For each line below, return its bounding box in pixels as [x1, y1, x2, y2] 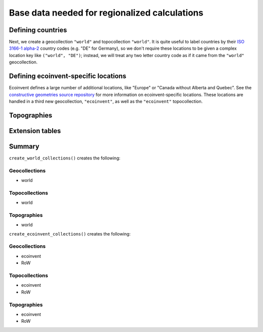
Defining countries [9, 26, 67, 34]
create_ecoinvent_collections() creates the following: [9, 231, 131, 236]
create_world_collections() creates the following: [9, 155, 121, 161]
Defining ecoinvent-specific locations [9, 72, 127, 80]
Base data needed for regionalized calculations [9, 7, 204, 18]
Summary [9, 142, 39, 151]
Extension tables [9, 127, 61, 135]
